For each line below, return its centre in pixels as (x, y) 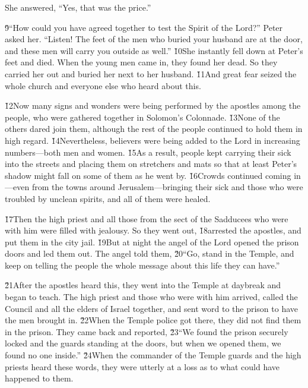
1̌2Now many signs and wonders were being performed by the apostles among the (153, 105)
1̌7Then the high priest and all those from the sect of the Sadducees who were (147, 218)
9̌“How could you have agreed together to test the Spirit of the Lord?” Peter (144, 27)
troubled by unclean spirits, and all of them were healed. (108, 198)
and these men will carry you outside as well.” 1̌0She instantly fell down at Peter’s (154, 50)
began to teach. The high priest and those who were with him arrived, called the (151, 297)
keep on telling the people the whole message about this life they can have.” (142, 265)
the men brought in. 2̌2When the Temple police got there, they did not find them (153, 320)
